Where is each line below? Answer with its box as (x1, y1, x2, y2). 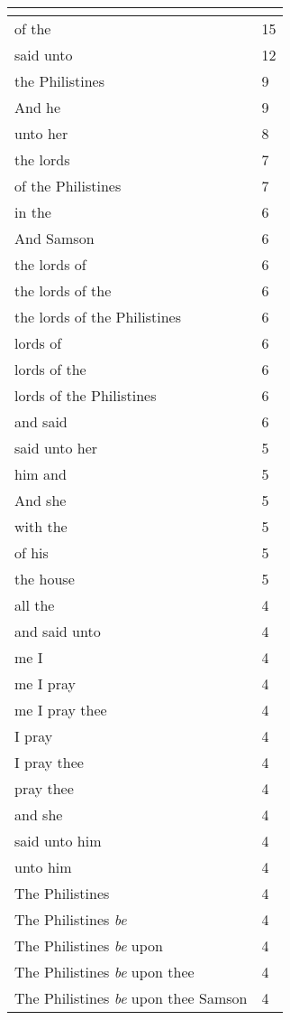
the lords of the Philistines (14, 306, 181, 327)
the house (14, 568, 75, 589)
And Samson (14, 228, 95, 248)
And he (14, 97, 61, 117)
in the (14, 201, 51, 222)
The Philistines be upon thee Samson (14, 987, 248, 1008)
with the (14, 516, 68, 537)
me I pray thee (14, 699, 107, 720)
